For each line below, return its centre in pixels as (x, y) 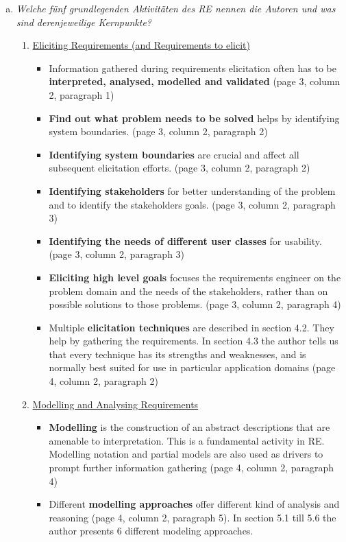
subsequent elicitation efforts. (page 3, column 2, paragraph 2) (180, 168)
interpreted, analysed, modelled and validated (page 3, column (195, 81)
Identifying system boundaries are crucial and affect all (174, 154)
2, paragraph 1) (82, 94)
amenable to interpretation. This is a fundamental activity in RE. (187, 440)
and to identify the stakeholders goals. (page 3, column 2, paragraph (192, 204)
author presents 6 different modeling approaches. (151, 531)
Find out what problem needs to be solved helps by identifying (194, 118)
